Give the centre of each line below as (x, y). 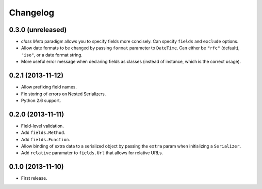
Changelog (32, 13)
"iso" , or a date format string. (52, 55)
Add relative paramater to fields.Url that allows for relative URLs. (92, 153)
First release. (34, 178)
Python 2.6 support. (41, 100)
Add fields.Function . (46, 139)
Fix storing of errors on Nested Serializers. (64, 94)
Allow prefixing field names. (49, 87)
